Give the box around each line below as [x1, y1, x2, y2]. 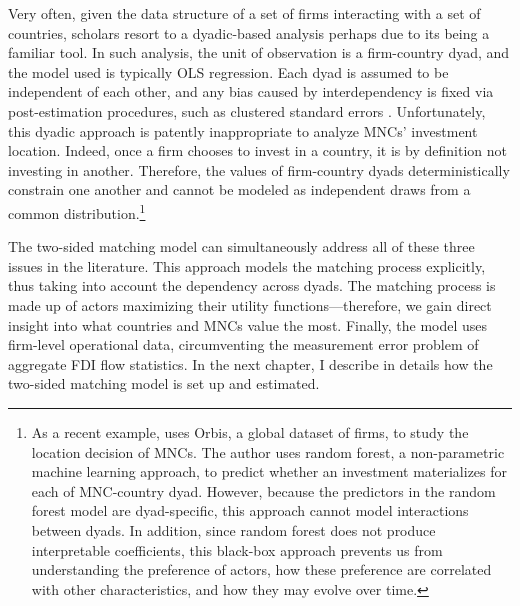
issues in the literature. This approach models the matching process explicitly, [8, 255, 486, 276]
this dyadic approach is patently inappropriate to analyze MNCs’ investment [8, 120, 478, 141]
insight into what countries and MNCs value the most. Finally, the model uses [8, 314, 488, 335]
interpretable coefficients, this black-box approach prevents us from [31, 539, 443, 560]
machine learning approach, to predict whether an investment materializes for [31, 461, 508, 482]
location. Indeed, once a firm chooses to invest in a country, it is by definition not [8, 140, 507, 161]
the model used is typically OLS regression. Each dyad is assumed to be [8, 61, 449, 82]
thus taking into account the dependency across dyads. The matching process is [8, 275, 496, 296]
